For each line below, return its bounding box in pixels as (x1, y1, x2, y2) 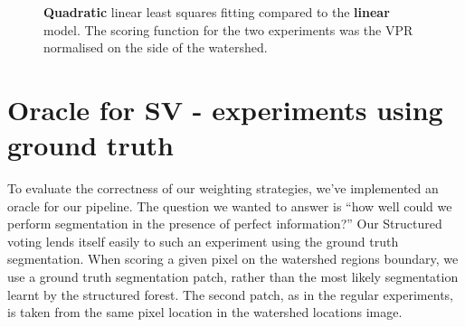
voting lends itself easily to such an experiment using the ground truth (7, 231, 399, 250)
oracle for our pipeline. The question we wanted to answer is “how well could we (7, 196, 452, 215)
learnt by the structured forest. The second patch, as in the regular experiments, (7, 285, 453, 304)
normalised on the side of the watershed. (43, 38, 268, 57)
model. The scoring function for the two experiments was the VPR (43, 20, 413, 39)
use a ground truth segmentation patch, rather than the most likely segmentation (7, 267, 459, 286)
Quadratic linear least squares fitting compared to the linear (43, 3, 390, 21)
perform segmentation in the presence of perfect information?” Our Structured (7, 214, 442, 233)
